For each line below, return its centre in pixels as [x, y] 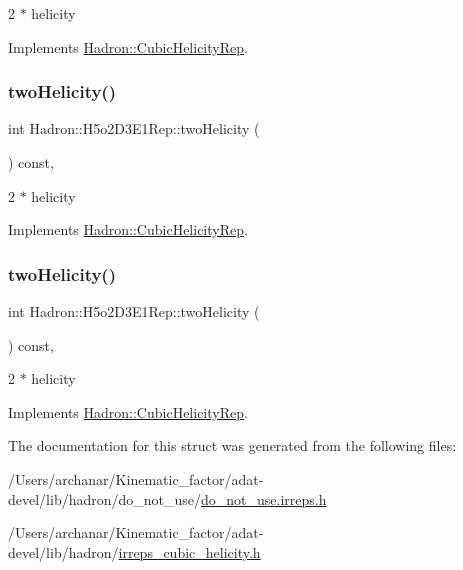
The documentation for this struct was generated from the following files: [232, 445]
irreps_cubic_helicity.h [189, 551]
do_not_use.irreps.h [264, 498]
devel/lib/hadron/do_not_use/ [105, 498]
